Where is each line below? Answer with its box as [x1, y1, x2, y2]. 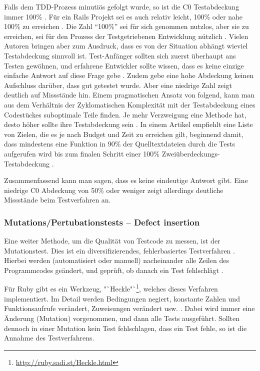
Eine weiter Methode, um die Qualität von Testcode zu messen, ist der [4, 235, 220, 246]
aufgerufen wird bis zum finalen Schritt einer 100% [4, 148, 159, 158]
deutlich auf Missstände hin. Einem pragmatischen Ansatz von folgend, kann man [4, 89, 255, 100]
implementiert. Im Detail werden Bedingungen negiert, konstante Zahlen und [4, 293, 240, 303]
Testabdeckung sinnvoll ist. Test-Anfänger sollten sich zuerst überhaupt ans [4, 50, 236, 60]
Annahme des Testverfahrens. [4, 332, 94, 343]
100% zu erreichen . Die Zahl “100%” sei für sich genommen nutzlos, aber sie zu [4, 21, 249, 31]
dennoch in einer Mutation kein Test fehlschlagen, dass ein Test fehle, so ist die [4, 322, 247, 333]
